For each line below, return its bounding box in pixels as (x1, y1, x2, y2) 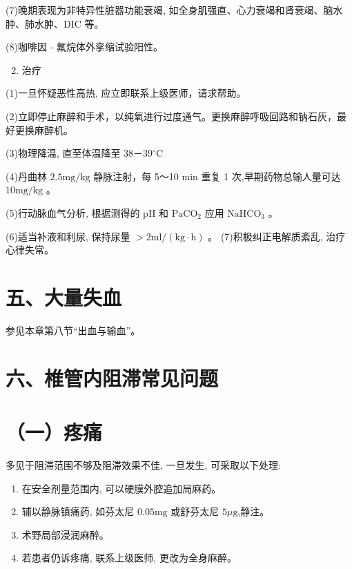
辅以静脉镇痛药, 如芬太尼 (21, 504, 135, 519)
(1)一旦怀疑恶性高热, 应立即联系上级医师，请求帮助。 (6, 86, 246, 100)
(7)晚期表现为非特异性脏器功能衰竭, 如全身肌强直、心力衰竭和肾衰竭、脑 (6, 3, 333, 17)
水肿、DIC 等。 (34, 16, 104, 30)
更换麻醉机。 (14, 122, 73, 137)
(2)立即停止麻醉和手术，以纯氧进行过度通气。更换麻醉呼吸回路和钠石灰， (6, 108, 337, 123)
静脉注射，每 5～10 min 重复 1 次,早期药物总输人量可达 (93, 168, 341, 183)
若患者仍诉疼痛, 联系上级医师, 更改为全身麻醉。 (21, 550, 237, 565)
